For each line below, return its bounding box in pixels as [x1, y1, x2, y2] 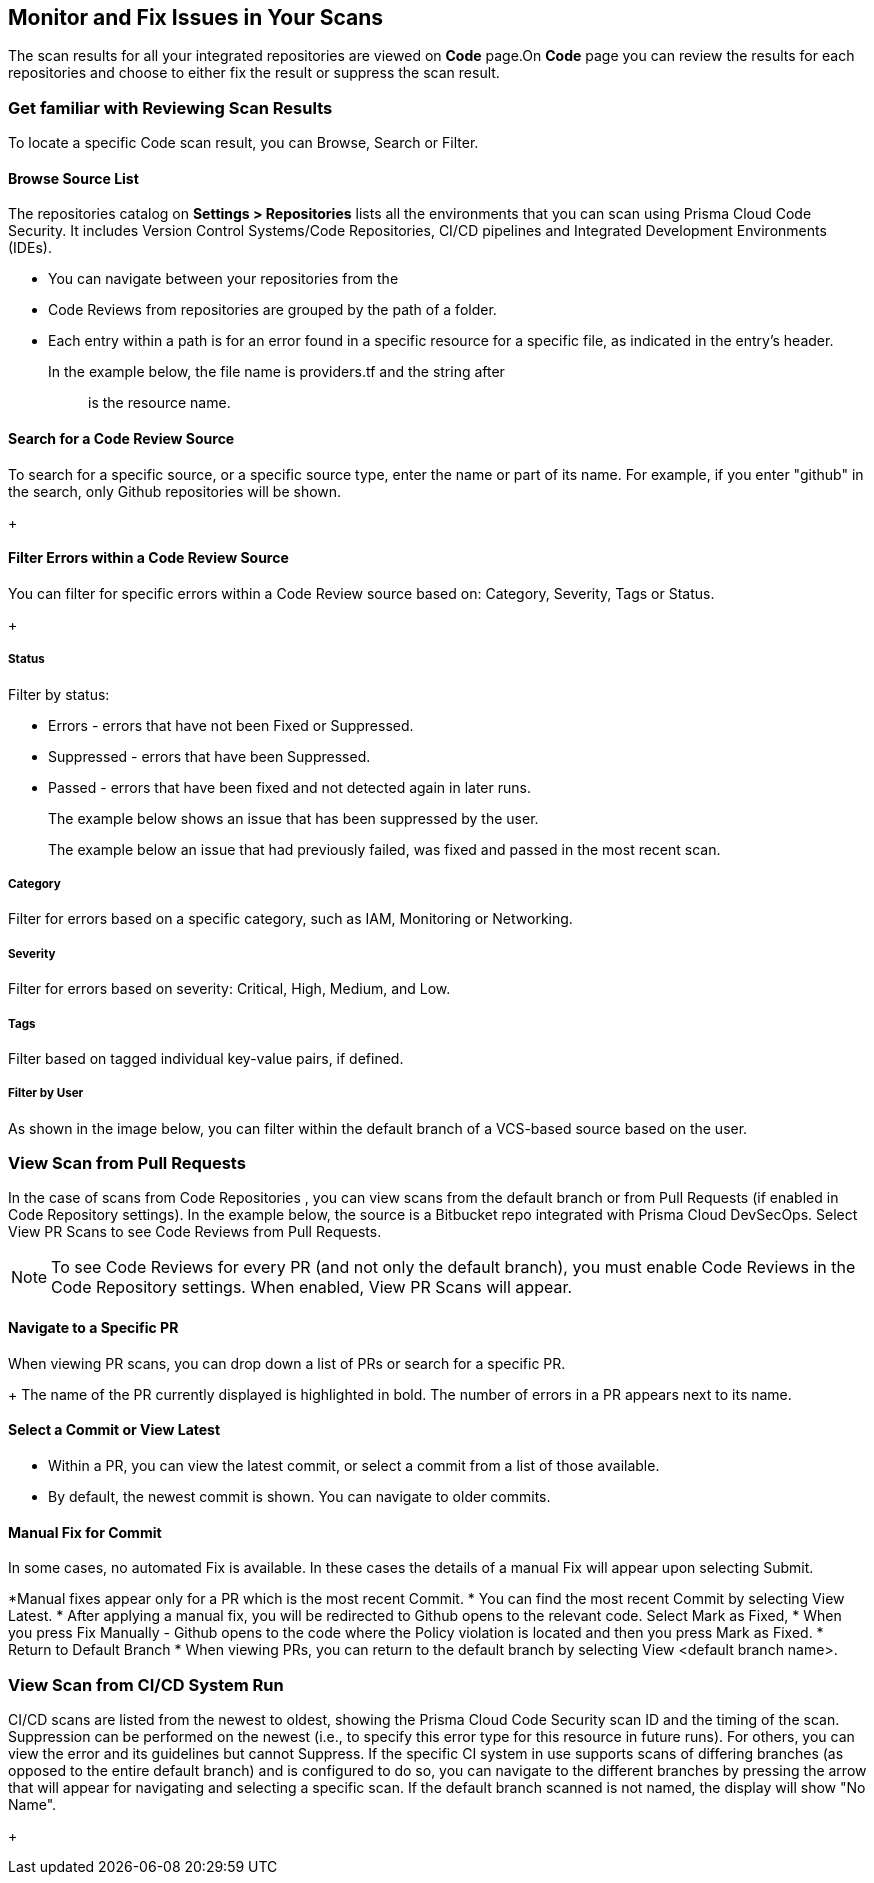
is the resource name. [88, 394, 231, 412]
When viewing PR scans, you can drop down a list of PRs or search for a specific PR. [8, 1354, 566, 1372]
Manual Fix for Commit [8, 1523, 162, 1541]
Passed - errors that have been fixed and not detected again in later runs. [48, 778, 531, 796]
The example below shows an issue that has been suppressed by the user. [48, 809, 539, 827]
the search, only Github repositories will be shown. [8, 482, 342, 500]
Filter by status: [8, 685, 110, 703]
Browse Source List [8, 169, 139, 187]
